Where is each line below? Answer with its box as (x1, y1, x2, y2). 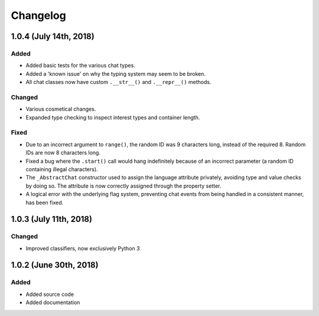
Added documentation (25, 299, 80, 306)
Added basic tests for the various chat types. (25, 62, 135, 69)
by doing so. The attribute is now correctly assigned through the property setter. (25, 182, 222, 189)
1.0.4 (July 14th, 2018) (11, 31, 95, 41)
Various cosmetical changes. (25, 105, 96, 112)
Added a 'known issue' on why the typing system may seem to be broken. (25, 70, 206, 77)
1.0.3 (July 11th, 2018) (11, 214, 93, 224)
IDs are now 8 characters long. (25, 149, 100, 156)
